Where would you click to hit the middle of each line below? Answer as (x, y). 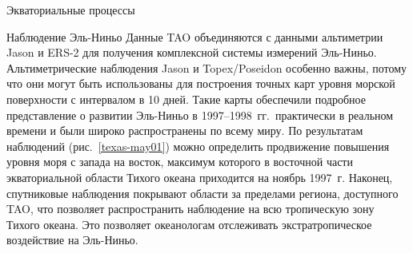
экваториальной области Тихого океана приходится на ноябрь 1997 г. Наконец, (200, 177)
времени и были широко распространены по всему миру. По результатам (185, 130)
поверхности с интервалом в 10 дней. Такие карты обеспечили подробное (186, 99)
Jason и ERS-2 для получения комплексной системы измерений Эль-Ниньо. (192, 52)
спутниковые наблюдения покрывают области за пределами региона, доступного (202, 193)
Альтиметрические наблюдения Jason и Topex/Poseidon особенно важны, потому (207, 67)
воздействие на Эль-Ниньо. (72, 240)
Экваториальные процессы (71, 10)
